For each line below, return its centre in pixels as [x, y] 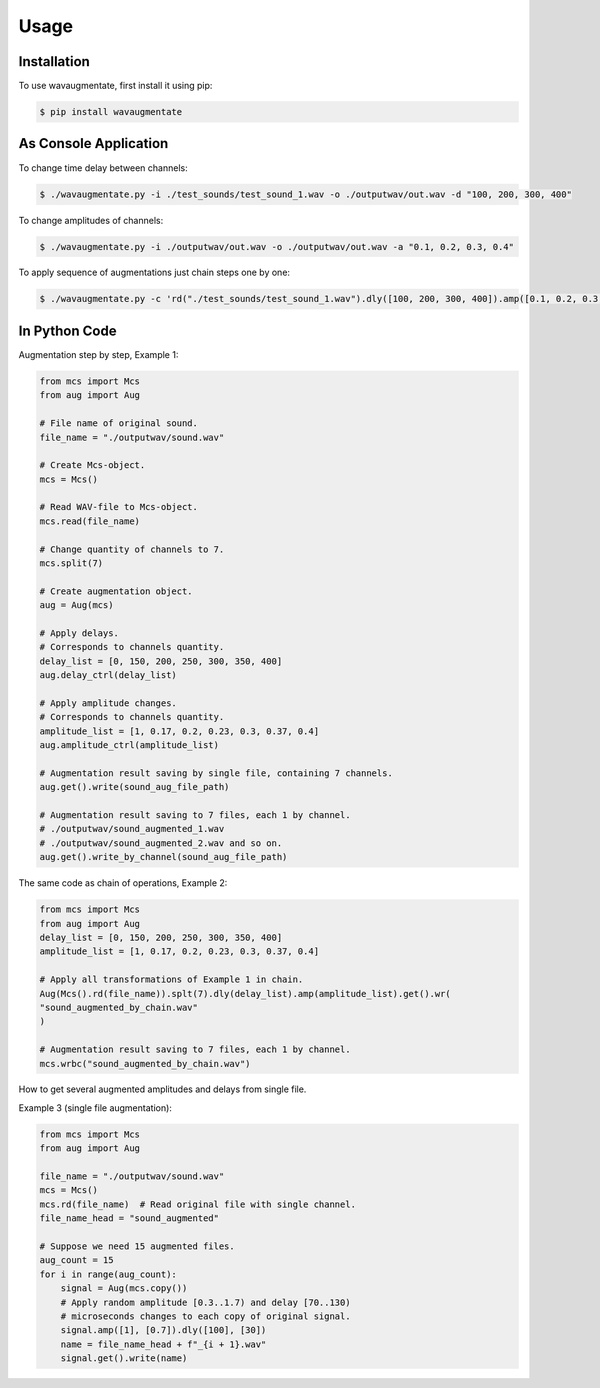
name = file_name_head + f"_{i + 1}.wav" [163, 1344]
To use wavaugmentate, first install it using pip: [115, 86]
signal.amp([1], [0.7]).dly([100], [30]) [163, 1330]
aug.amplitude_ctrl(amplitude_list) [129, 745]
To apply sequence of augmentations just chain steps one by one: [154, 272]
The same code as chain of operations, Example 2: [123, 883]
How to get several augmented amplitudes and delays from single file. [162, 1089]
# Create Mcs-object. [92, 465]
